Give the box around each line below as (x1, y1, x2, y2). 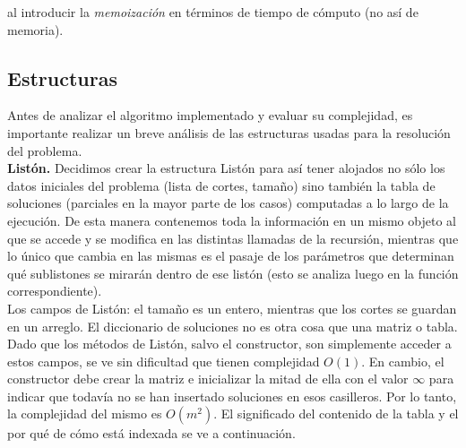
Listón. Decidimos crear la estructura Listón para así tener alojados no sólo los (7, 159, 445, 177)
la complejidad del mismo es (7, 404, 162, 423)
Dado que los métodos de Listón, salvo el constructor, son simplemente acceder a (7, 334, 452, 353)
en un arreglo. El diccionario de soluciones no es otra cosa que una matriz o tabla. (7, 316, 458, 335)
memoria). (7, 20, 64, 39)
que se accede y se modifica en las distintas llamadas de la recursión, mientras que (7, 228, 459, 247)
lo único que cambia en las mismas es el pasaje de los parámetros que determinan (7, 246, 454, 265)
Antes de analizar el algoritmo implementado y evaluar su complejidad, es (7, 106, 413, 125)
